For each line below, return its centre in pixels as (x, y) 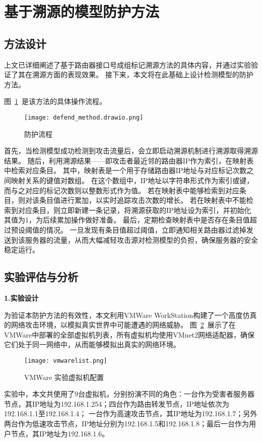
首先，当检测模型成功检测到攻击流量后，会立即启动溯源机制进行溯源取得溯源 (131, 151)
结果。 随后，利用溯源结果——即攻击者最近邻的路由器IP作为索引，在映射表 (129, 160)
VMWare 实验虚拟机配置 (64, 377)
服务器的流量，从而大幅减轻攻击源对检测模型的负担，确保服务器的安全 (141, 239)
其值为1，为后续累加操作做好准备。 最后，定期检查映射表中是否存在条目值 (127, 220)
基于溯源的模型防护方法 (82, 11)
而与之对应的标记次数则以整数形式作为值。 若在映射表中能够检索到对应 (122, 190)
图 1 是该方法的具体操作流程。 (55, 101)
